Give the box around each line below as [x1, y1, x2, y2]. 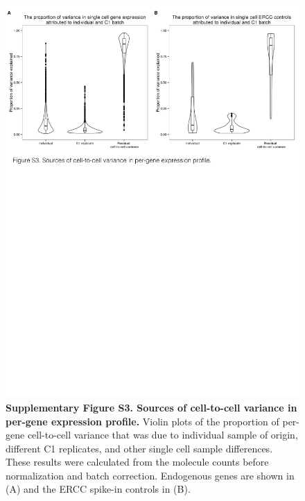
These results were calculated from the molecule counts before [6, 455, 269, 469]
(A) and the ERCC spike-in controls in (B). [6, 482, 191, 496]
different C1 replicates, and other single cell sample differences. [6, 441, 273, 455]
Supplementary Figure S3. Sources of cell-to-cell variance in [6, 400, 297, 414]
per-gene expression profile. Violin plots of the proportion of [6, 414, 279, 428]
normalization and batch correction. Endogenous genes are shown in [6, 468, 295, 482]
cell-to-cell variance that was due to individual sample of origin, [27, 427, 298, 442]
